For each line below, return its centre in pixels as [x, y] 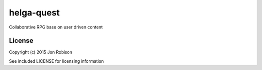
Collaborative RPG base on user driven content [56, 27]
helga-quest [34, 13]
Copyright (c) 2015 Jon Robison [41, 52]
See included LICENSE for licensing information [57, 61]
